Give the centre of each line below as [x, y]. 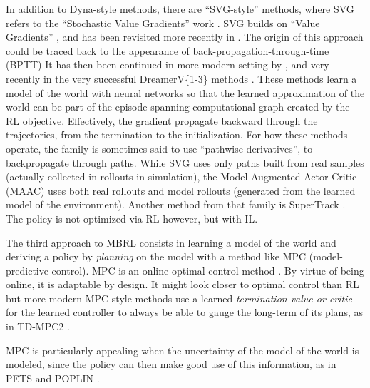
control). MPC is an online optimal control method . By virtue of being [208, 270]
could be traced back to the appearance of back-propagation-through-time [168, 50]
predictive [27, 270]
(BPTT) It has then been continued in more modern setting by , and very [168, 65]
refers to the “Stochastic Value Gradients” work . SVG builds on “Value [163, 22]
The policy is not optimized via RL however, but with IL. [132, 218]
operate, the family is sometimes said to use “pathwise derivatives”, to [159, 148]
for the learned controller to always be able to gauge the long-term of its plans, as [184, 312]
